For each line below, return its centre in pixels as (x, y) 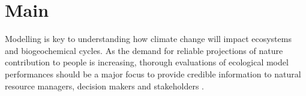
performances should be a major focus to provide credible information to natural (153, 73)
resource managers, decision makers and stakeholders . (104, 85)
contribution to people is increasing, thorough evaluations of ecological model (147, 62)
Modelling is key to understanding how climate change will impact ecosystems (148, 39)
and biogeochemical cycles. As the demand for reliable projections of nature (144, 50)
